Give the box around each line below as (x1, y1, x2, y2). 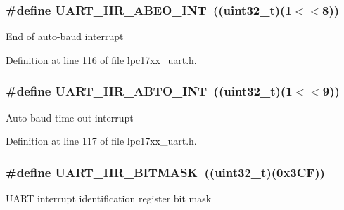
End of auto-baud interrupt (6, 29, 124, 44)
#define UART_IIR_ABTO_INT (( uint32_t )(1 (6, 82, 293, 100)
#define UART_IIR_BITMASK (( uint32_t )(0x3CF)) (6, 163, 325, 181)
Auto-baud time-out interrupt (6, 110, 134, 124)
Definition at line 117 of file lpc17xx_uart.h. (6, 133, 197, 148)
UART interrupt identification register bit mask (6, 191, 212, 206)
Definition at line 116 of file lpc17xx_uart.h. (6, 52, 197, 67)
